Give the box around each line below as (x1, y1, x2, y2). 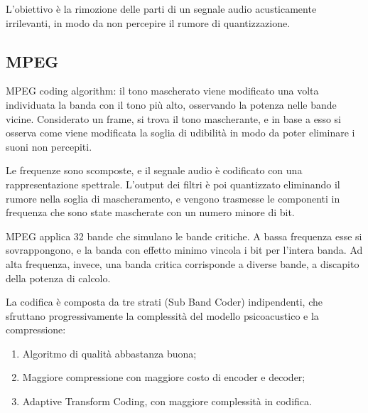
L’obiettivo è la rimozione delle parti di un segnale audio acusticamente (6, 1, 317, 16)
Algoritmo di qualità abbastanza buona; (22, 345, 197, 360)
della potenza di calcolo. (6, 270, 111, 285)
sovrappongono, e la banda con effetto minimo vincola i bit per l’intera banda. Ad (6, 242, 363, 257)
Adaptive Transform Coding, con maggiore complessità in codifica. (22, 394, 312, 409)
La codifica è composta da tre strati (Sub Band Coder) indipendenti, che (6, 294, 323, 309)
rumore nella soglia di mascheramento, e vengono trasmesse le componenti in (6, 191, 340, 205)
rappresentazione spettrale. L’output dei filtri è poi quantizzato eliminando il (6, 176, 340, 191)
